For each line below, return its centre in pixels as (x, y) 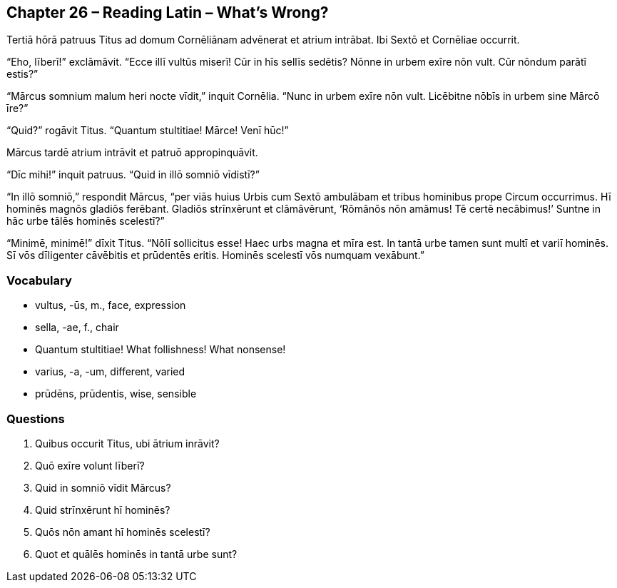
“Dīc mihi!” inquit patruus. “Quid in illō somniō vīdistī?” (133, 175)
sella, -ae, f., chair (77, 328)
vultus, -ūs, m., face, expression (111, 305)
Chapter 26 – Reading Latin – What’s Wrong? (168, 12)
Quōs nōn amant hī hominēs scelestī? (123, 532)
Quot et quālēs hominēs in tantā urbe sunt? (136, 554)
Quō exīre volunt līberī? (90, 465)
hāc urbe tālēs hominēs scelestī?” (86, 221)
